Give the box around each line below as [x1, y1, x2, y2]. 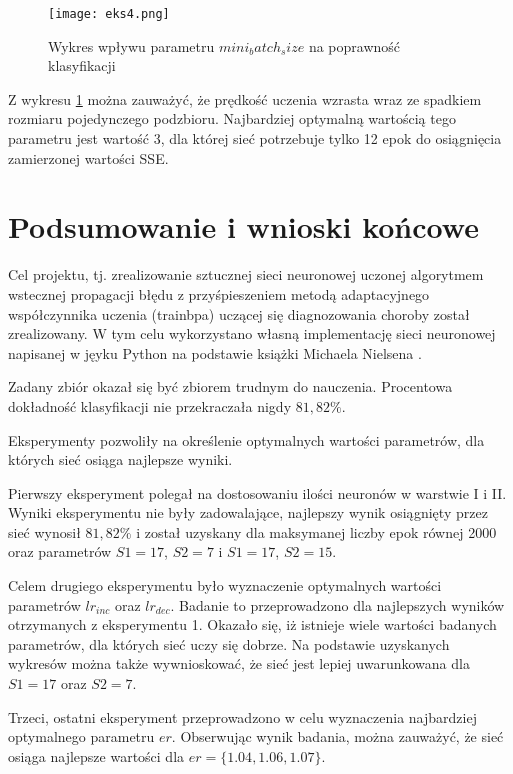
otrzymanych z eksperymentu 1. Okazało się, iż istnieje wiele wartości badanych [8, 614, 497, 635]
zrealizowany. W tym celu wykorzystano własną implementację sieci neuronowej [8, 323, 496, 344]
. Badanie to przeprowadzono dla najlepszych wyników [170, 594, 505, 615]
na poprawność [308, 35, 401, 56]
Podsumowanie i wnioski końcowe [8, 206, 479, 247]
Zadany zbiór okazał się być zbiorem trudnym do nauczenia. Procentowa [8, 376, 453, 397]
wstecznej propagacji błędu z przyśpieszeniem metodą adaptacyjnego [8, 283, 430, 304]
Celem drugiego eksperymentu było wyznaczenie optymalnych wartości [8, 575, 442, 596]
